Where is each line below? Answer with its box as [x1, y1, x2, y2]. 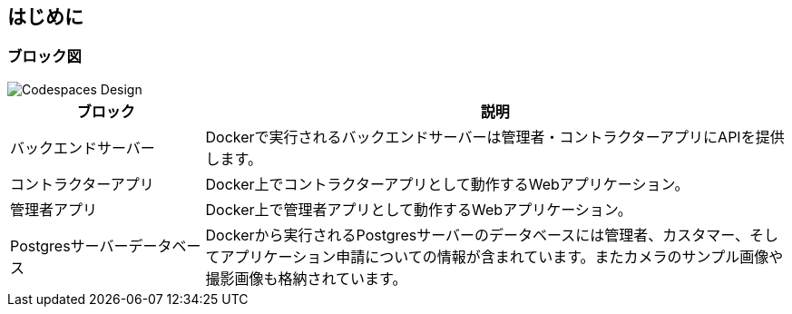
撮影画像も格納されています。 [205, 269, 407, 288]
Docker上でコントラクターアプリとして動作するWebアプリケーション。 [205, 174, 689, 193]
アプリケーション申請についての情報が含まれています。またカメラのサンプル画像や [220, 247, 784, 266]
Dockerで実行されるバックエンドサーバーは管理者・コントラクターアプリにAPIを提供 [205, 127, 785, 146]
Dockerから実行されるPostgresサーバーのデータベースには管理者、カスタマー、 [205, 225, 750, 244]
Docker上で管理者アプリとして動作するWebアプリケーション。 [205, 200, 632, 219]
